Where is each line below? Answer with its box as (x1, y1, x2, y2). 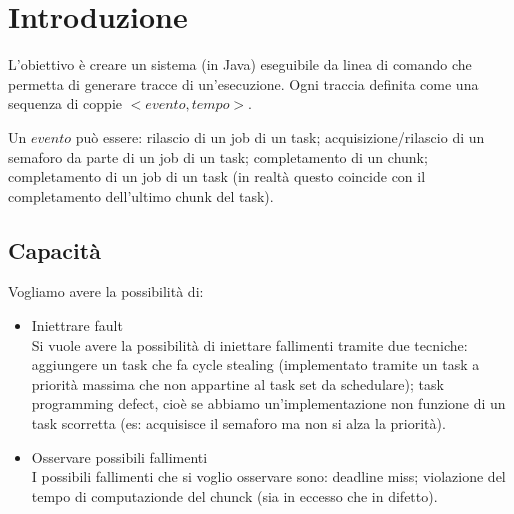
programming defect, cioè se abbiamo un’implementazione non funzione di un (31, 393, 506, 414)
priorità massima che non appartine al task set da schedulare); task (31, 373, 444, 394)
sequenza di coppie (8, 93, 123, 114)
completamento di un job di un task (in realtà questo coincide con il (8, 166, 426, 187)
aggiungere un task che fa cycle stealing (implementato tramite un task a (31, 354, 480, 375)
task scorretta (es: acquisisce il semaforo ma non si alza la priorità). (31, 413, 446, 434)
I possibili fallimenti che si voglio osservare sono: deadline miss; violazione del (31, 466, 506, 487)
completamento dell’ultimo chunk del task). (8, 185, 274, 206)
